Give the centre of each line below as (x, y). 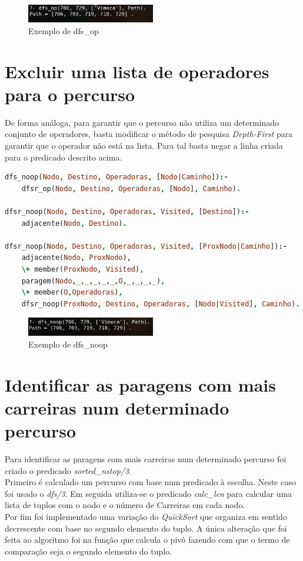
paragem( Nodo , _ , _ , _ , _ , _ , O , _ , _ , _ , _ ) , (93, 281)
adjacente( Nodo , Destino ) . (74, 223)
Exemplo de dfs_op (64, 30)
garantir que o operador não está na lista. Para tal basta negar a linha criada (144, 146)
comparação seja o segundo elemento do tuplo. (89, 551)
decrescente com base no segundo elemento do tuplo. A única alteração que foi (146, 528)
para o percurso (70, 94)
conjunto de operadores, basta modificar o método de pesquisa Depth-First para (149, 134)
